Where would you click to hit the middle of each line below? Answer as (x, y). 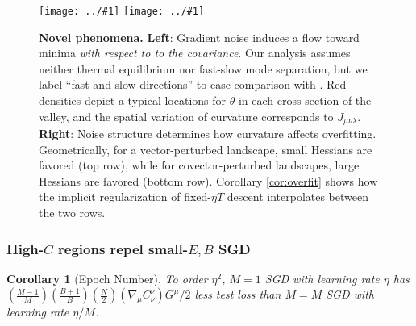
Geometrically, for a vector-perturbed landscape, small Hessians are (206, 149)
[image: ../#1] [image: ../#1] (122, 11)
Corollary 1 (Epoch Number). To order (107, 278)
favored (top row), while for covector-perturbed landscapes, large (199, 165)
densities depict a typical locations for (133, 100)
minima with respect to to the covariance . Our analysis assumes (195, 53)
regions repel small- (123, 248)
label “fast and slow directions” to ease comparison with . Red (193, 84)
